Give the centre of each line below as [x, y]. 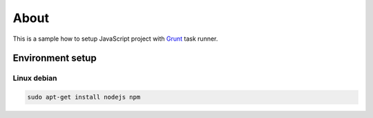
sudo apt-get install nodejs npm [84, 97]
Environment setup [55, 58]
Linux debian [35, 78]
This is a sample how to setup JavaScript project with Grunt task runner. [115, 39]
